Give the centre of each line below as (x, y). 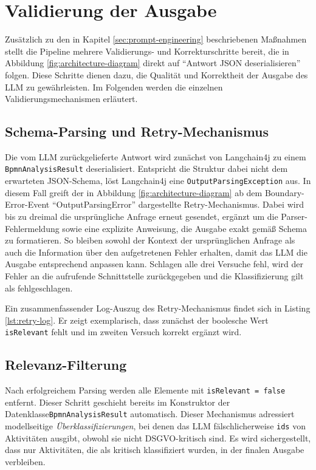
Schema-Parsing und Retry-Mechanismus (137, 131)
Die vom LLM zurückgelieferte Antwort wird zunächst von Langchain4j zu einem (156, 156)
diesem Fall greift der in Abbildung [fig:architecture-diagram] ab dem (134, 192)
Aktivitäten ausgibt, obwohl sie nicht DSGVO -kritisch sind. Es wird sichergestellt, (158, 438)
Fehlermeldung (32, 228)
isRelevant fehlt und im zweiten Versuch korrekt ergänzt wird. (123, 332)
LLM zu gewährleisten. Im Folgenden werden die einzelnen (114, 87)
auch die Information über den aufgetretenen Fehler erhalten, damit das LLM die (156, 252)
